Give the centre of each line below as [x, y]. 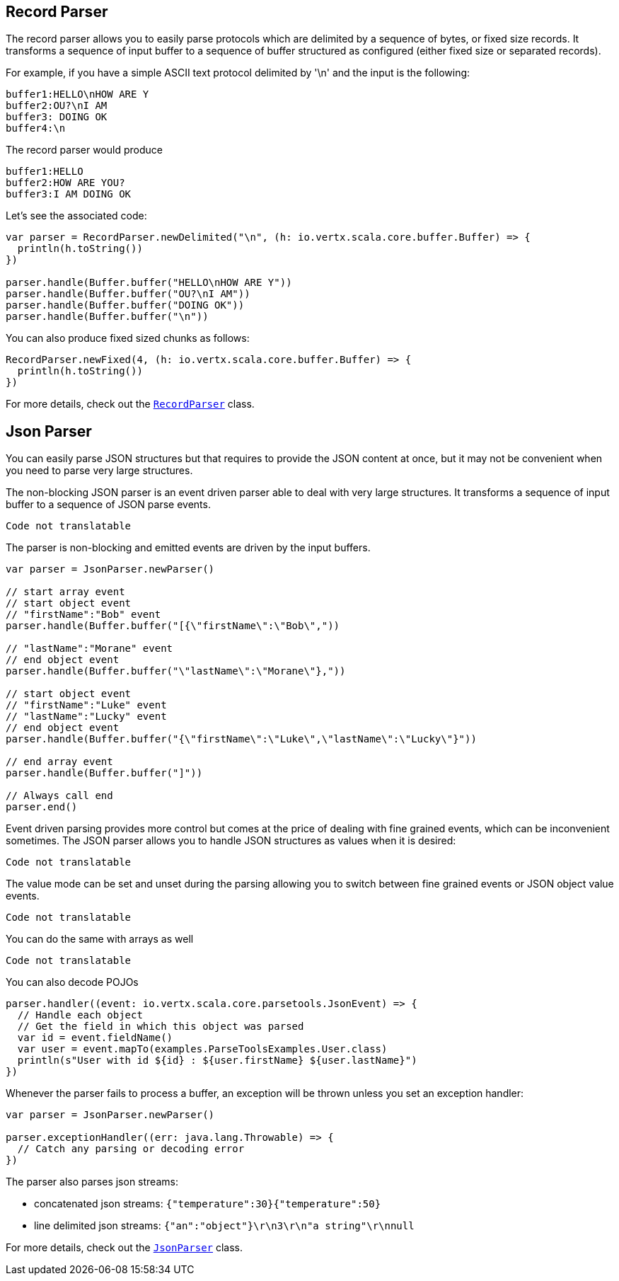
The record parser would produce [84, 150]
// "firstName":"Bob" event [83, 615]
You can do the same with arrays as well [100, 939]
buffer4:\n [36, 128]
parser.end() [42, 807]
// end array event [59, 762]
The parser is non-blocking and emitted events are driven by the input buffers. [188, 548]
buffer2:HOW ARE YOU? [65, 183]
